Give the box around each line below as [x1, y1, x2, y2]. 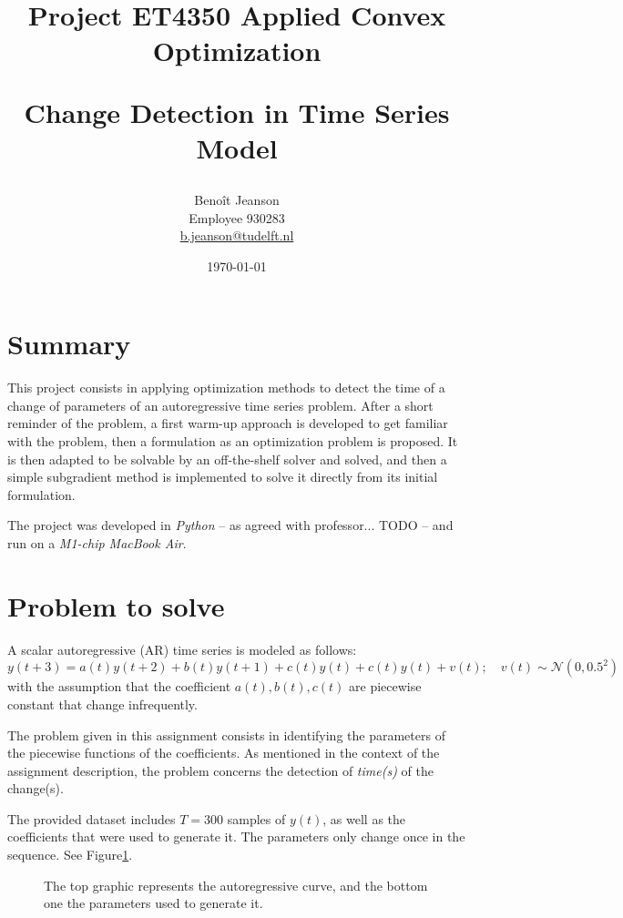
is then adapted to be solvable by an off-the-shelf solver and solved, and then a [7, 449, 447, 468]
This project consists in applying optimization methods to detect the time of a [7, 378, 445, 397]
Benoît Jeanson [194, 189, 280, 209]
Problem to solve [7, 586, 225, 624]
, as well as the [322, 809, 406, 828]
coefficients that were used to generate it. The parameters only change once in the [7, 827, 465, 846]
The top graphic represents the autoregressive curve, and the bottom [44, 875, 428, 894]
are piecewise [349, 677, 422, 696]
